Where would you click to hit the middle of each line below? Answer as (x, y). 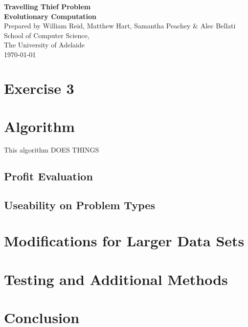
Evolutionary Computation (50, 16)
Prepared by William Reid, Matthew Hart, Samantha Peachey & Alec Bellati (120, 26)
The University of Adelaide (45, 45)
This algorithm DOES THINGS (52, 150)
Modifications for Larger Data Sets (124, 241)
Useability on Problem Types (79, 205)
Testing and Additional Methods (116, 279)
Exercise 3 (39, 88)
